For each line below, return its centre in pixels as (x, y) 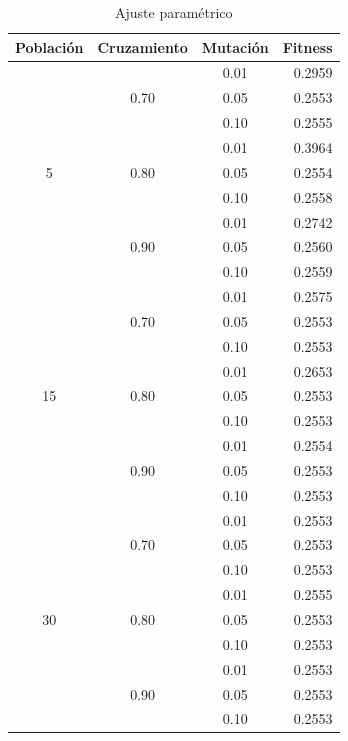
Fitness (307, 46)
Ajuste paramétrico (173, 12)
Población (49, 46)
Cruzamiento (142, 46)
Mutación (235, 46)
